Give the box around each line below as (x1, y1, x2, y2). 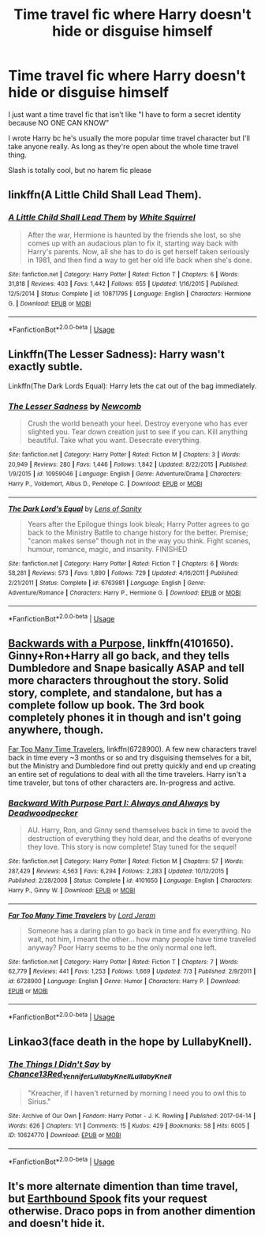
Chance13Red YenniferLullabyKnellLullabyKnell (8, 1068, 172, 1081)
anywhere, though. (8, 723, 104, 737)
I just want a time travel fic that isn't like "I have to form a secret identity (8, 109, 241, 119)
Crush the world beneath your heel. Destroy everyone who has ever (27, 419, 248, 428)
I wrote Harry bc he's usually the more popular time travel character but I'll (8, 133, 251, 143)
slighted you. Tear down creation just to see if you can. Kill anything (27, 427, 248, 437)
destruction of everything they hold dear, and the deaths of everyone (27, 834, 252, 843)
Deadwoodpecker (8, 807, 79, 818)
